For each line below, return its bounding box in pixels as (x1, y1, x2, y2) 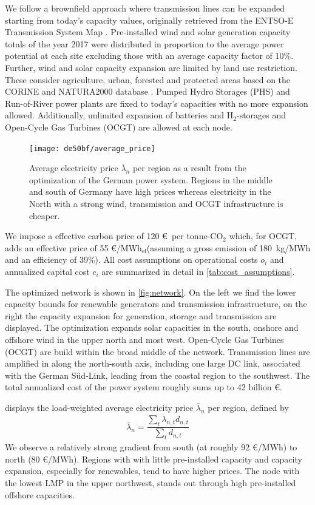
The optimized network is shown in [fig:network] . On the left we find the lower (5, 285, 296, 298)
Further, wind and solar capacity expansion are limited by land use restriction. (5, 61, 297, 73)
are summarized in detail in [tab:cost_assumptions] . (101, 265, 295, 277)
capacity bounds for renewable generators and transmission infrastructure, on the (5, 297, 307, 310)
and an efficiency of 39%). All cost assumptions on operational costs (5, 253, 258, 266)
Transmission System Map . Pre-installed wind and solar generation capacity (5, 25, 291, 38)
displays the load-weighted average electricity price (5, 401, 194, 413)
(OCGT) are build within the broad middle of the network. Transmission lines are (5, 345, 310, 358)
